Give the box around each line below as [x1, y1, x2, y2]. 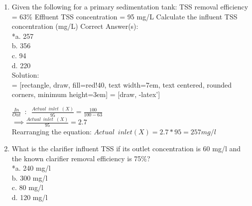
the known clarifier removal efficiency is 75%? [11, 153, 150, 163]
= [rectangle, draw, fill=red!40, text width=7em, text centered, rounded [11, 79, 232, 90]
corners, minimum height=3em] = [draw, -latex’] [11, 89, 160, 100]
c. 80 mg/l [11, 182, 43, 193]
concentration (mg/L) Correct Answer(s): [11, 21, 138, 31]
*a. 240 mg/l [11, 163, 51, 173]
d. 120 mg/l [11, 192, 48, 202]
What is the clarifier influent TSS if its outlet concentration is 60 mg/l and [11, 143, 241, 153]
